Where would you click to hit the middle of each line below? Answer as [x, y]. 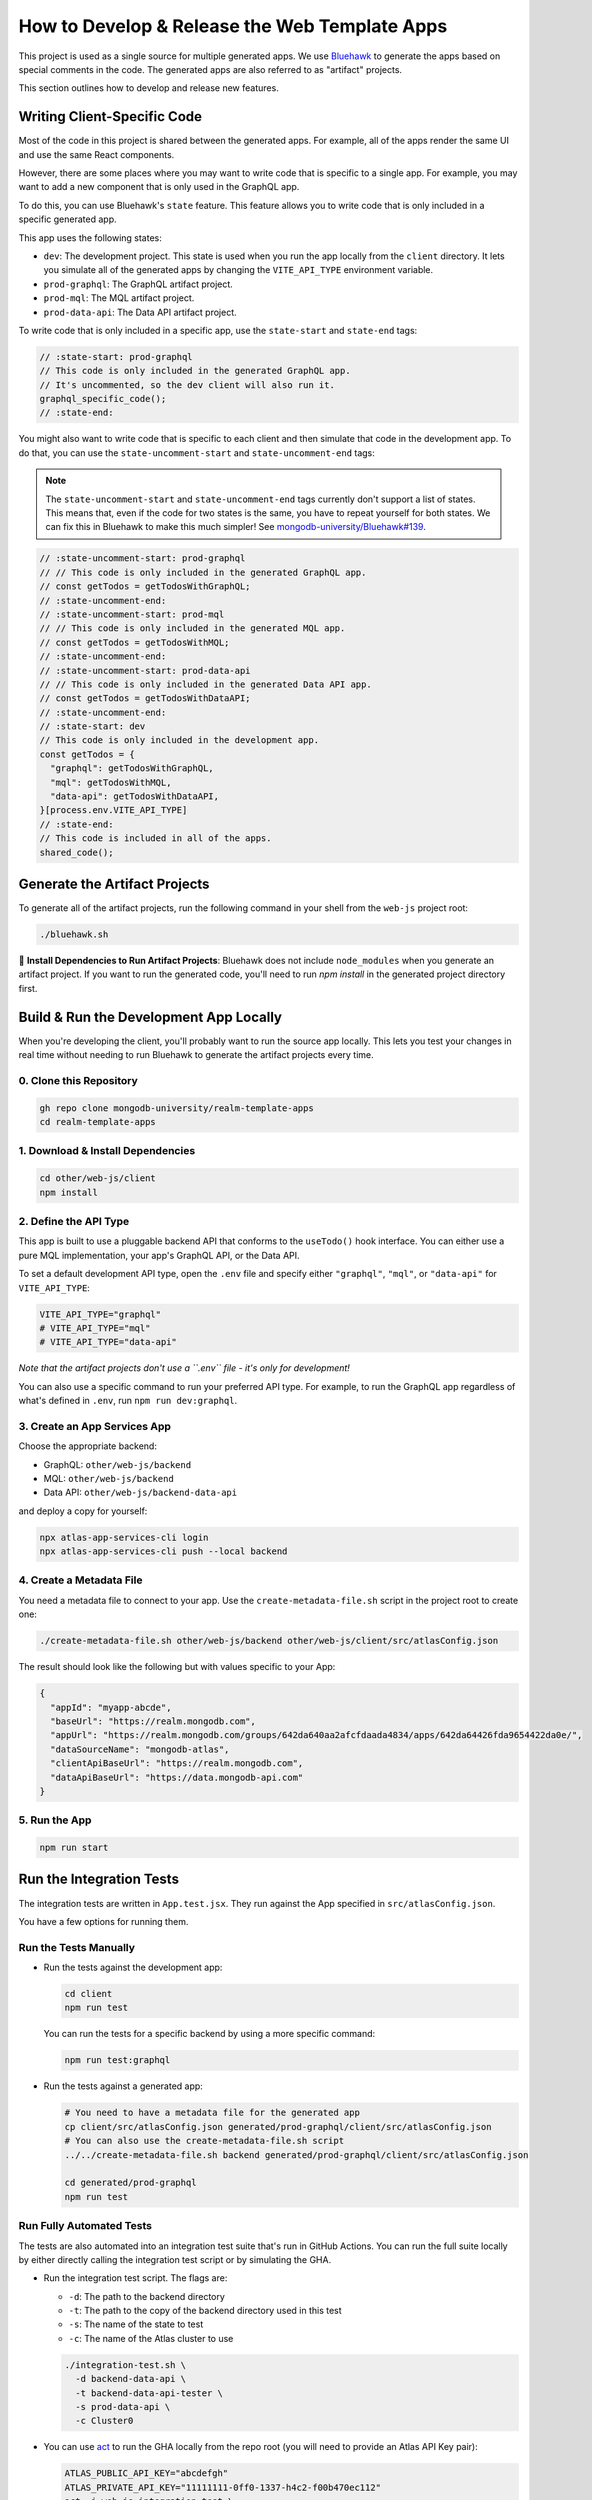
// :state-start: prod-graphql [116, 356]
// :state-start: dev [92, 726]
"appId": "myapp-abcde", [111, 1707]
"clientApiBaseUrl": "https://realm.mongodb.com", [177, 1763]
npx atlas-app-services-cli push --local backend [163, 1551]
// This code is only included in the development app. [179, 740]
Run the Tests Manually [76, 1947]
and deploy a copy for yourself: [83, 1511]
